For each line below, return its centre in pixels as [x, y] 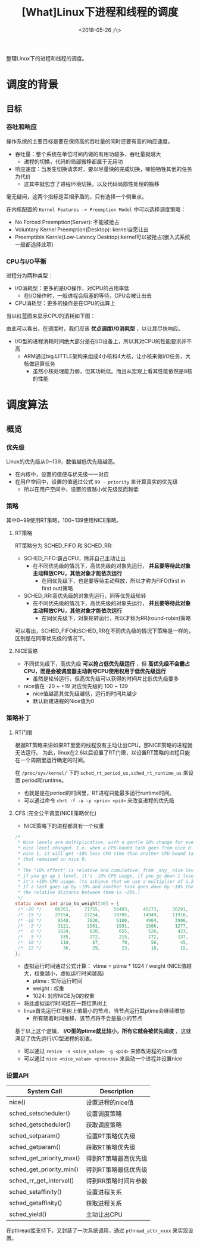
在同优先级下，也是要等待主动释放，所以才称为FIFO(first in [113, 581]
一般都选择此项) [34, 244]
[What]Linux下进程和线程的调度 [100, 12]
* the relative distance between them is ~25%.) [79, 893]
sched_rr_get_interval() [42, 1181]
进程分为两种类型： [30, 276]
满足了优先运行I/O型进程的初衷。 [55, 1038]
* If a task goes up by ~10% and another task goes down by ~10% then [107, 887]
